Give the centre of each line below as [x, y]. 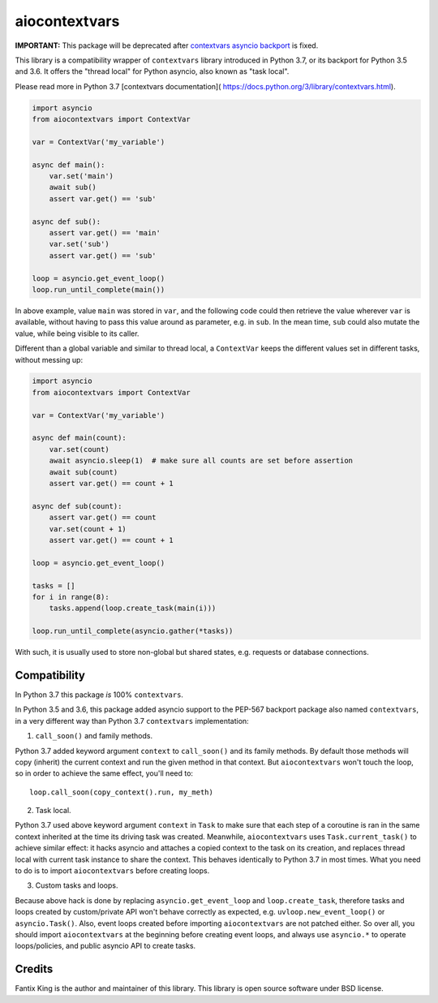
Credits [34, 969]
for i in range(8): [71, 597]
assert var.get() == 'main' [105, 232]
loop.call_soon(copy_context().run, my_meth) [122, 792]
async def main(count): [79, 438]
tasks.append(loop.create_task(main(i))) [133, 608]
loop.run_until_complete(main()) [99, 289]
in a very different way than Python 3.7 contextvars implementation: [132, 721]
